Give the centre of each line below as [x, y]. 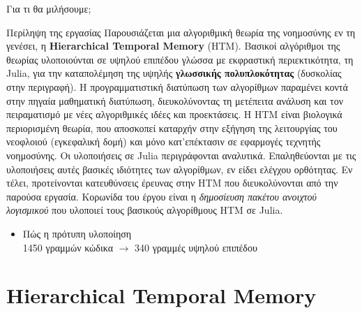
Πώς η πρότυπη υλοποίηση [77, 233]
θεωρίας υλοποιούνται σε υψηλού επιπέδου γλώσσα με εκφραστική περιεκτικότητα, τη [180, 59]
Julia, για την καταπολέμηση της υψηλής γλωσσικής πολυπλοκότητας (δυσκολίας [174, 73]
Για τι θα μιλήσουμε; [49, 8]
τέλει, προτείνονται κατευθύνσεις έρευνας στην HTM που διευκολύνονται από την [172, 183]
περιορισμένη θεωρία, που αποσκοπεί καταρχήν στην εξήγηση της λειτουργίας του [172, 128]
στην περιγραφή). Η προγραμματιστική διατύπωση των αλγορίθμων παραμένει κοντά [177, 86]
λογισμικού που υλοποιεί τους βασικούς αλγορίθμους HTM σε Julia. [145, 210]
